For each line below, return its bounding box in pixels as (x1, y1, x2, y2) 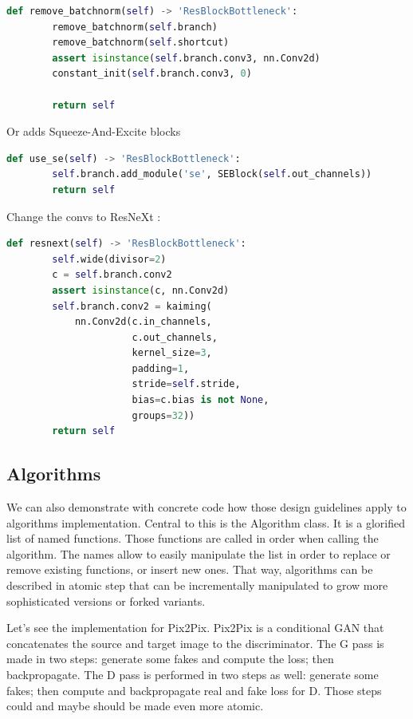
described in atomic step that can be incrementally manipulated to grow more (6, 577, 388, 594)
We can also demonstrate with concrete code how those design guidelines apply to (6, 499, 407, 516)
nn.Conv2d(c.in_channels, (74, 316, 212, 328)
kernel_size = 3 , (132, 347, 212, 359)
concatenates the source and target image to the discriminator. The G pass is (6, 634, 384, 651)
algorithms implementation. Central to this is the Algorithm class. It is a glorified (6, 514, 405, 531)
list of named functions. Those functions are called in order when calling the (6, 530, 379, 547)
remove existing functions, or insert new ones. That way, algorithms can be (6, 561, 373, 578)
